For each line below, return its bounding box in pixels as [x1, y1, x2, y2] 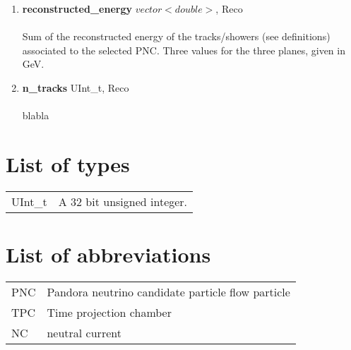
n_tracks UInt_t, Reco [22, 80, 129, 95]
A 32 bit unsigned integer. [58, 193, 188, 210]
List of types [6, 149, 130, 178]
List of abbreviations [6, 240, 211, 269]
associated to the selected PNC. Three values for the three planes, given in [22, 42, 345, 57]
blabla [22, 108, 49, 123]
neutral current [47, 325, 121, 341]
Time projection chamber [47, 304, 172, 320]
